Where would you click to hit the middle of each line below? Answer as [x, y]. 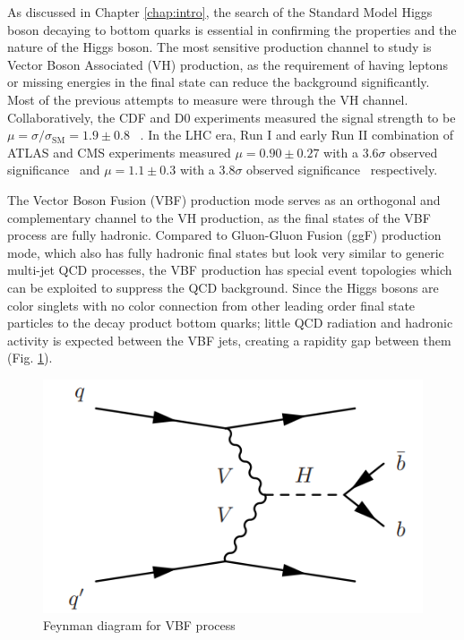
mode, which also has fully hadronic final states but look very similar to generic [226, 252]
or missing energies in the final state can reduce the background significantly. [219, 82]
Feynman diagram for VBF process [139, 625]
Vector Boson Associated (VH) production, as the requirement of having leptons [228, 64]
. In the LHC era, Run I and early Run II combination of [297, 135]
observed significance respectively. [342, 170]
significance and [54, 170]
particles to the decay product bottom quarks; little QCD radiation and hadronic [230, 323]
